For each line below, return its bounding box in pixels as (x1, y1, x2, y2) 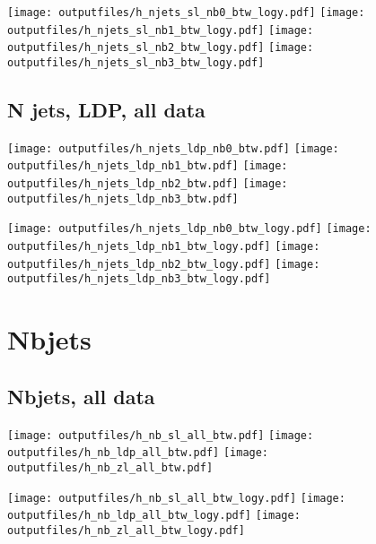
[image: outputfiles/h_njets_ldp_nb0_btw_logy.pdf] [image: (7, 222, 372, 236)
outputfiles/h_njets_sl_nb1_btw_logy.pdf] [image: (7, 23, 314, 37)
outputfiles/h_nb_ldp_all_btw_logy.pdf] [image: (7, 509, 301, 522)
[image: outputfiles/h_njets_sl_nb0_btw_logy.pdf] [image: (7, 6, 365, 19)
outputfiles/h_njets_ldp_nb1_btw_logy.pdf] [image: (7, 240, 320, 254)
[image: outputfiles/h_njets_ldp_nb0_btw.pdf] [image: (7, 142, 339, 155)
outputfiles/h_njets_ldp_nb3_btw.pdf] (7, 192, 239, 205)
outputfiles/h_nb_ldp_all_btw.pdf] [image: (7, 446, 269, 460)
